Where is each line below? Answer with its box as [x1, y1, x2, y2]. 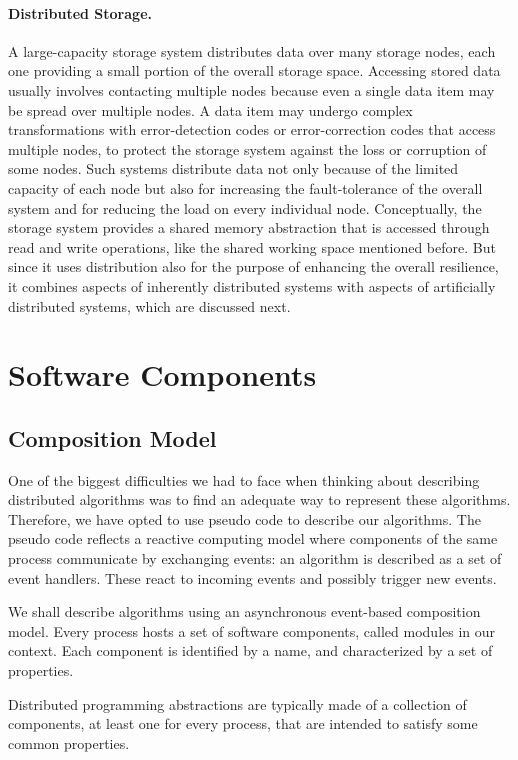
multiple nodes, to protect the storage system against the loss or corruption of [8, 138, 487, 159]
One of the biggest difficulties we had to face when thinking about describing [8, 469, 480, 490]
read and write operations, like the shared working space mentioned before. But [8, 236, 496, 257]
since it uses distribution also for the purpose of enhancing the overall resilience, [8, 256, 499, 277]
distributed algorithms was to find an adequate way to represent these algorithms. [8, 489, 511, 510]
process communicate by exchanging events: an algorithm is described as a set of [8, 548, 502, 569]
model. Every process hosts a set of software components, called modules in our [8, 620, 496, 641]
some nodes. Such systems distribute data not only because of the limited [8, 158, 459, 179]
